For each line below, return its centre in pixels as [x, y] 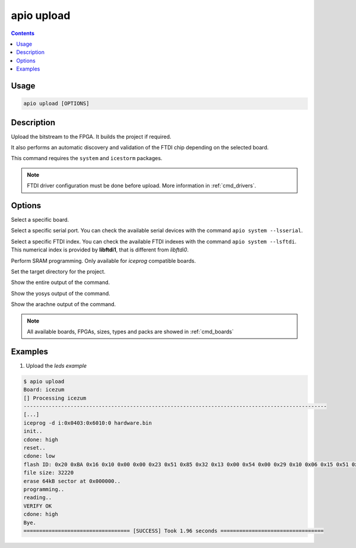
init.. [33, 431]
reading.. [38, 498]
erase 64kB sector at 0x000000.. [72, 481]
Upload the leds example [56, 365]
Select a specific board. [40, 220]
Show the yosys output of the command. [61, 293]
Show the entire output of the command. [61, 282]
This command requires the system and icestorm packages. [87, 158]
